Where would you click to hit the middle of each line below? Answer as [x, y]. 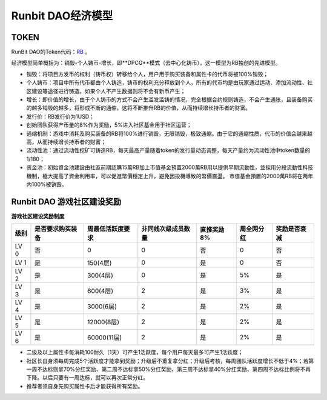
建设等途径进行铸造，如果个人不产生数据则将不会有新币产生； [108, 91]
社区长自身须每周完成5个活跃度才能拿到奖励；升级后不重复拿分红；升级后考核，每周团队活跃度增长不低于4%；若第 [170, 361]
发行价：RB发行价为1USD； [61, 116]
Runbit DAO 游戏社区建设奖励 [66, 202]
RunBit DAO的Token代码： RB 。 [51, 52]
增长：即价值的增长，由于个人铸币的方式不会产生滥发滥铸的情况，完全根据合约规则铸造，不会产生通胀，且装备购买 [170, 99]
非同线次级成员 [163, 229]
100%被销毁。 [49, 184]
